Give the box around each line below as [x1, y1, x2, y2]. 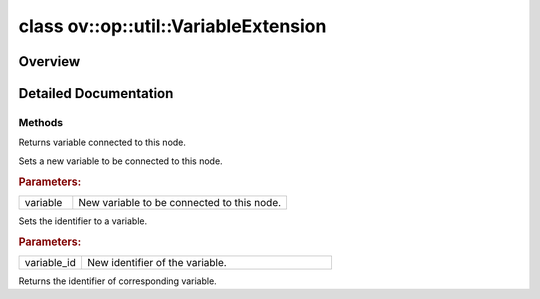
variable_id [24, 255, 77, 269]
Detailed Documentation [18, 85, 174, 102]
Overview [18, 53, 81, 70]
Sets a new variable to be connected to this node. [18, 155, 224, 167]
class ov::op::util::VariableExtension [18, 15, 327, 37]
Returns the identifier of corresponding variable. [18, 275, 217, 287]
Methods [18, 115, 64, 129]
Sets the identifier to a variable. [18, 215, 148, 227]
